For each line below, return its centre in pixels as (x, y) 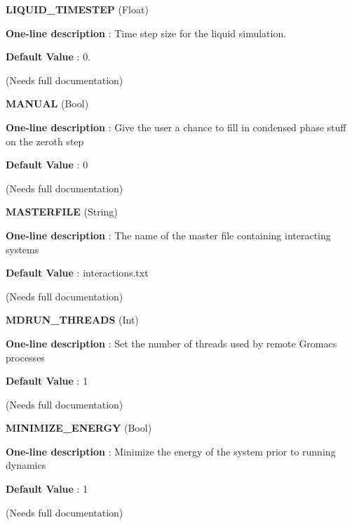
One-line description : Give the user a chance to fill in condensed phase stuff (176, 127)
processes (25, 357)
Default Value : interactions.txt (77, 273)
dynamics (26, 465)
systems (22, 249)
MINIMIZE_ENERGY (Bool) (79, 428)
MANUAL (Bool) (47, 104)
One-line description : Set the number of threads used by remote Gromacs (171, 343)
